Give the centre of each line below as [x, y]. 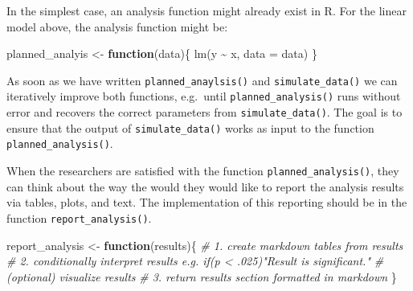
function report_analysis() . [79, 217]
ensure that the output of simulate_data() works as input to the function [190, 127]
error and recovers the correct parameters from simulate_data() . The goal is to [204, 112]
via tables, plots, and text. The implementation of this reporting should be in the [207, 202]
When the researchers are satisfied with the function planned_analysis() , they [203, 171]
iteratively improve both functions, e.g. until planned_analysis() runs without [204, 96]
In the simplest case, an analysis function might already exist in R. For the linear [206, 10]
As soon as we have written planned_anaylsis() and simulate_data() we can [202, 80]
